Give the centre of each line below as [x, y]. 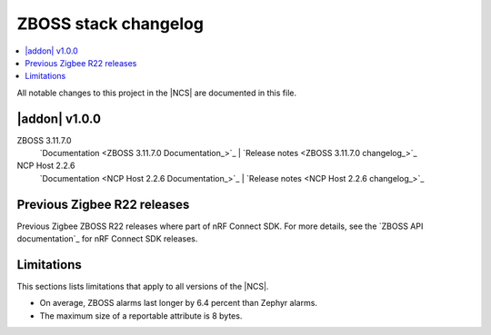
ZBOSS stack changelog [110, 24]
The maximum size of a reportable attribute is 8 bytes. [141, 315]
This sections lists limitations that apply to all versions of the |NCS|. [143, 286]
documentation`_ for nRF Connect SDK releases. [107, 239]
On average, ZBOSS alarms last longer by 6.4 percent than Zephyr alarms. [179, 303]
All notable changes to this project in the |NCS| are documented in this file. [157, 93]
